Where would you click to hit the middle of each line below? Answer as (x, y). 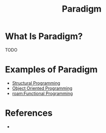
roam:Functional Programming (42, 93)
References (29, 113)
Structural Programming (36, 83)
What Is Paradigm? (44, 36)
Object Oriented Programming (42, 88)
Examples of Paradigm (51, 70)
